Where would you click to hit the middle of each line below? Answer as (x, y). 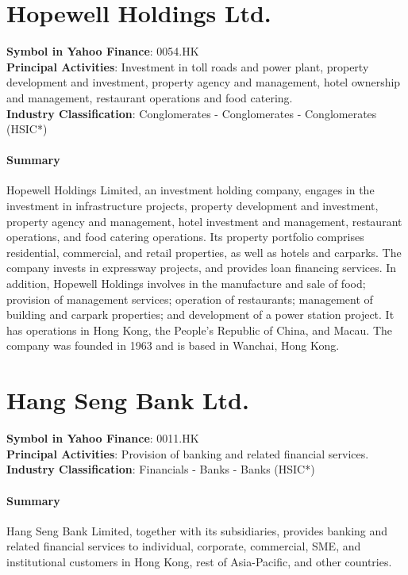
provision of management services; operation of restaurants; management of (190, 299)
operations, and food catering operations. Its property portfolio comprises (185, 237)
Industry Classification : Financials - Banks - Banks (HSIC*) (161, 469)
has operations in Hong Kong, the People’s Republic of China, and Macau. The (200, 330)
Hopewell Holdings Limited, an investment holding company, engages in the (191, 190)
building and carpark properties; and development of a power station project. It (200, 314)
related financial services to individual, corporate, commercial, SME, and (184, 546)
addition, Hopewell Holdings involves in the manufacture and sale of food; (186, 284)
